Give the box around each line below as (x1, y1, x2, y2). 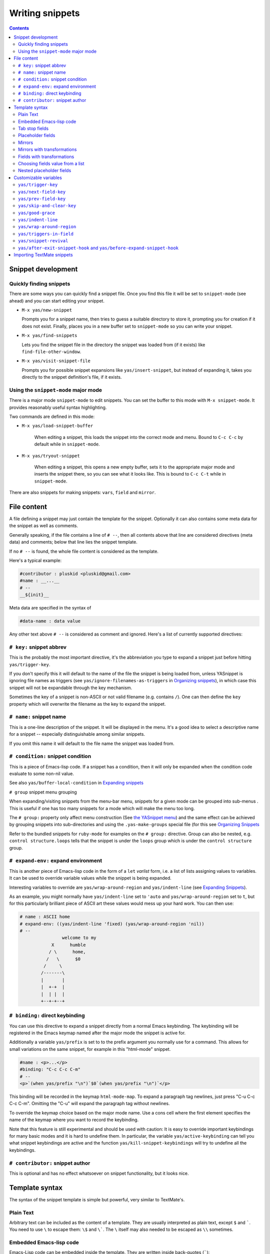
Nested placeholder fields (18, 168, 71, 174)
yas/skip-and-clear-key (18, 203, 76, 209)
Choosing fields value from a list (18, 161, 84, 167)
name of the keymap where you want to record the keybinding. (9, 1117, 139, 1123)
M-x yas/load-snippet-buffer (21, 423, 93, 429)
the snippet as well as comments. (9, 523, 78, 529)
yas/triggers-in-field (18, 231, 74, 237)
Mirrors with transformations (18, 146, 77, 152)
